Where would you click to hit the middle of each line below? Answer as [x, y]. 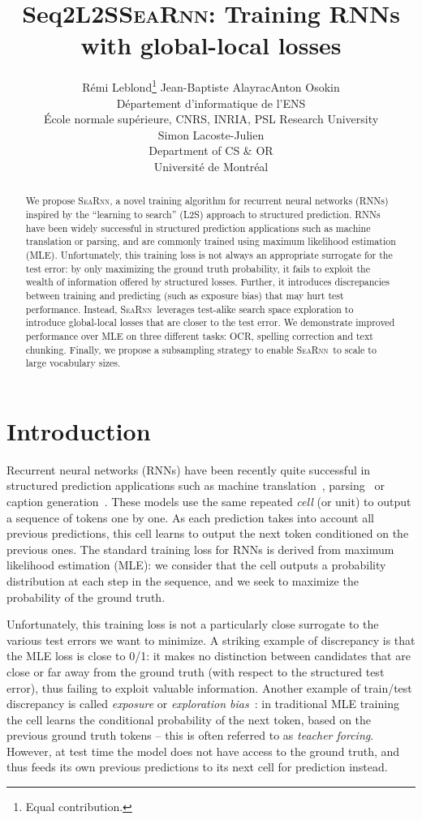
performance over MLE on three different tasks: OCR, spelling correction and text [199, 335]
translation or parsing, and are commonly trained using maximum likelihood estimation [211, 241]
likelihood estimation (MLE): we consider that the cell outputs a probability [196, 565]
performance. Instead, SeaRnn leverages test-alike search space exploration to [189, 309]
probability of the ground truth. [86, 597]
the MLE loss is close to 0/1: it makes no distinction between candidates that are [209, 656]
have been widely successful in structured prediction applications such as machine [198, 228]
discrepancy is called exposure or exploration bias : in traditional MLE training [203, 704]
